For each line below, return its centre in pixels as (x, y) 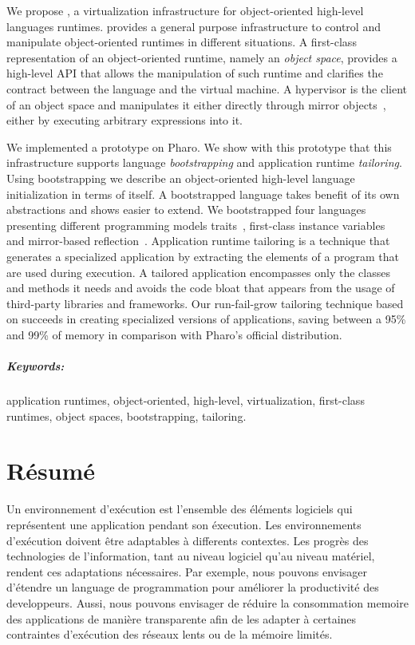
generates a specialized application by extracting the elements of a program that (203, 256)
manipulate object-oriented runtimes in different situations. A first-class (182, 42)
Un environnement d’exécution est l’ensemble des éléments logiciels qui (180, 509)
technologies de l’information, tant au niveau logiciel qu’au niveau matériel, (191, 556)
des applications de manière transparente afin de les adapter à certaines (182, 618)
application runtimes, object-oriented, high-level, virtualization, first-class (186, 400)
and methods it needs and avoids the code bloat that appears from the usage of (201, 288)
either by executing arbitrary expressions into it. (125, 120)
